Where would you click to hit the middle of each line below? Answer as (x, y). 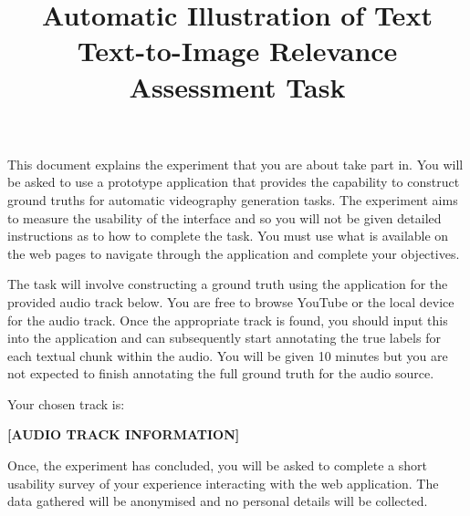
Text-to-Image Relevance (237, 51)
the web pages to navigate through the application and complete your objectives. (234, 253)
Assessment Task (237, 86)
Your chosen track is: (66, 403)
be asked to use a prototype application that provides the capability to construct (234, 182)
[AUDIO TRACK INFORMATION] (124, 434)
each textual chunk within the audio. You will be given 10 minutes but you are (228, 355)
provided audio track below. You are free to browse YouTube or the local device (231, 301)
